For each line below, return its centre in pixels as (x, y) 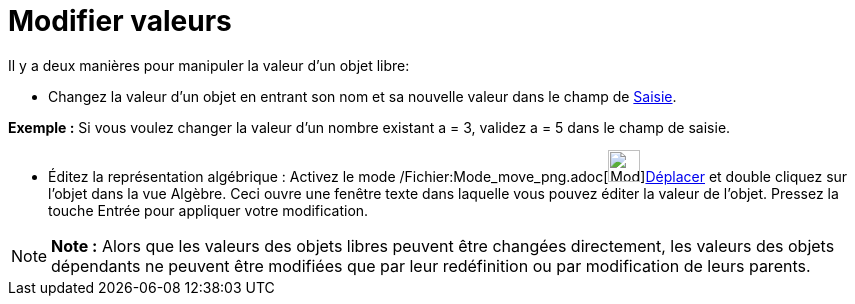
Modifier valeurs (120, 21)
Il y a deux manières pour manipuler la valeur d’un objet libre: (209, 65)
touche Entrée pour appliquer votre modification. (208, 210)
